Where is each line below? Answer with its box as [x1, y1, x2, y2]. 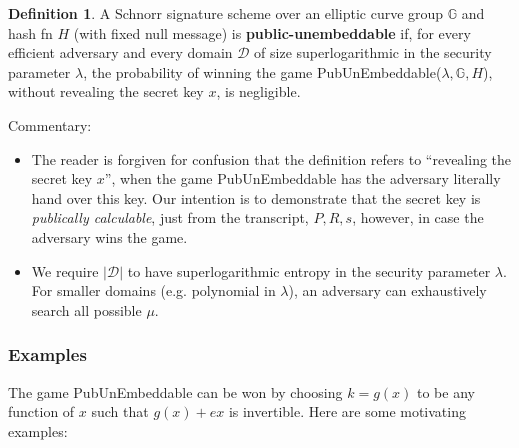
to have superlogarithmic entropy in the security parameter [127, 260, 491, 281]
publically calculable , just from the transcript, [31, 207, 309, 228]
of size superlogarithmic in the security [254, 42, 492, 63]
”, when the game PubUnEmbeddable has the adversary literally [104, 168, 501, 189]
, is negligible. [216, 81, 301, 102]
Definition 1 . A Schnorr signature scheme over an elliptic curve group [8, 3, 444, 23]
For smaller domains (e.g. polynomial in [31, 280, 276, 301]
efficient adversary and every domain [8, 42, 233, 63]
